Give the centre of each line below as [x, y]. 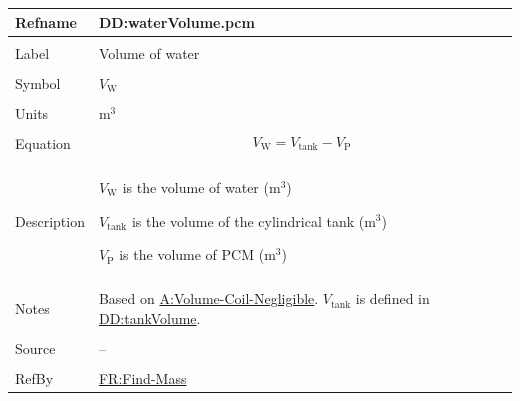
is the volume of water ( [195, 186]
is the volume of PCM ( [192, 254]
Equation [43, 142]
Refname [46, 21]
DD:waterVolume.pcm [176, 21]
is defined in [392, 298]
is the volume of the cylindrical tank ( [248, 220]
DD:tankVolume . [149, 317]
